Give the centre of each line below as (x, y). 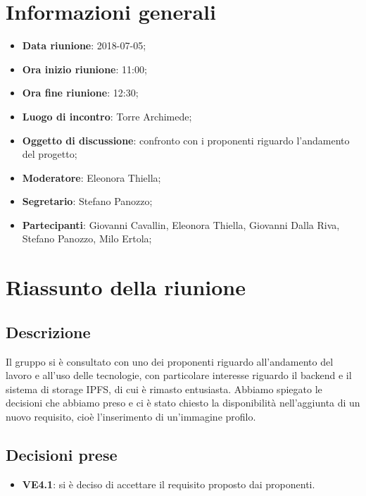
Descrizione (48, 331)
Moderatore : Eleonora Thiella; (91, 177)
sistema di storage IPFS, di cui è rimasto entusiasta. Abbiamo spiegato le (164, 389)
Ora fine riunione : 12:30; (80, 93)
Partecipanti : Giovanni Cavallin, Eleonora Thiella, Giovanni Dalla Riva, (181, 224)
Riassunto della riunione (126, 287)
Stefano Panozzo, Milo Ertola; (87, 238)
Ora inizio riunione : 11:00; (84, 69)
